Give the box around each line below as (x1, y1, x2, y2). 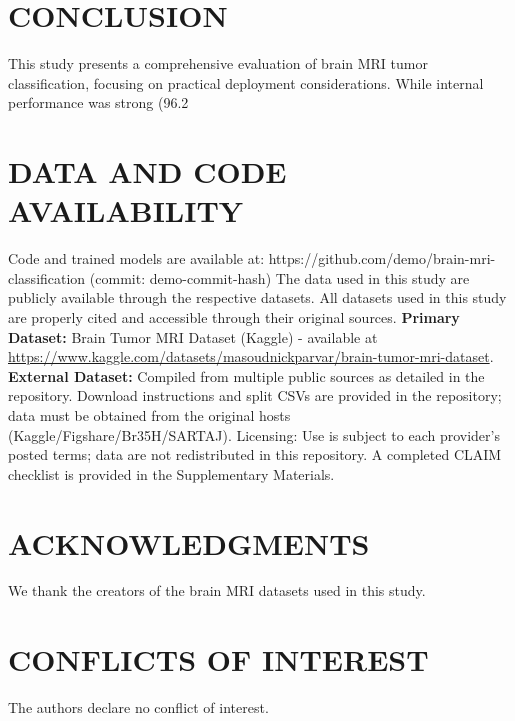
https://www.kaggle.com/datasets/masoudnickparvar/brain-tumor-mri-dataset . (8, 346, 494, 367)
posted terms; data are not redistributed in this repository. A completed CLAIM (8, 444, 502, 465)
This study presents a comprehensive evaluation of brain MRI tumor (8, 53, 428, 74)
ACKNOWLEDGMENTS (8, 522, 370, 563)
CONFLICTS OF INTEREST (8, 639, 429, 680)
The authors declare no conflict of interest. (8, 697, 269, 718)
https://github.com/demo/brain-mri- (268, 248, 496, 269)
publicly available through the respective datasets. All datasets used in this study (8, 287, 507, 308)
